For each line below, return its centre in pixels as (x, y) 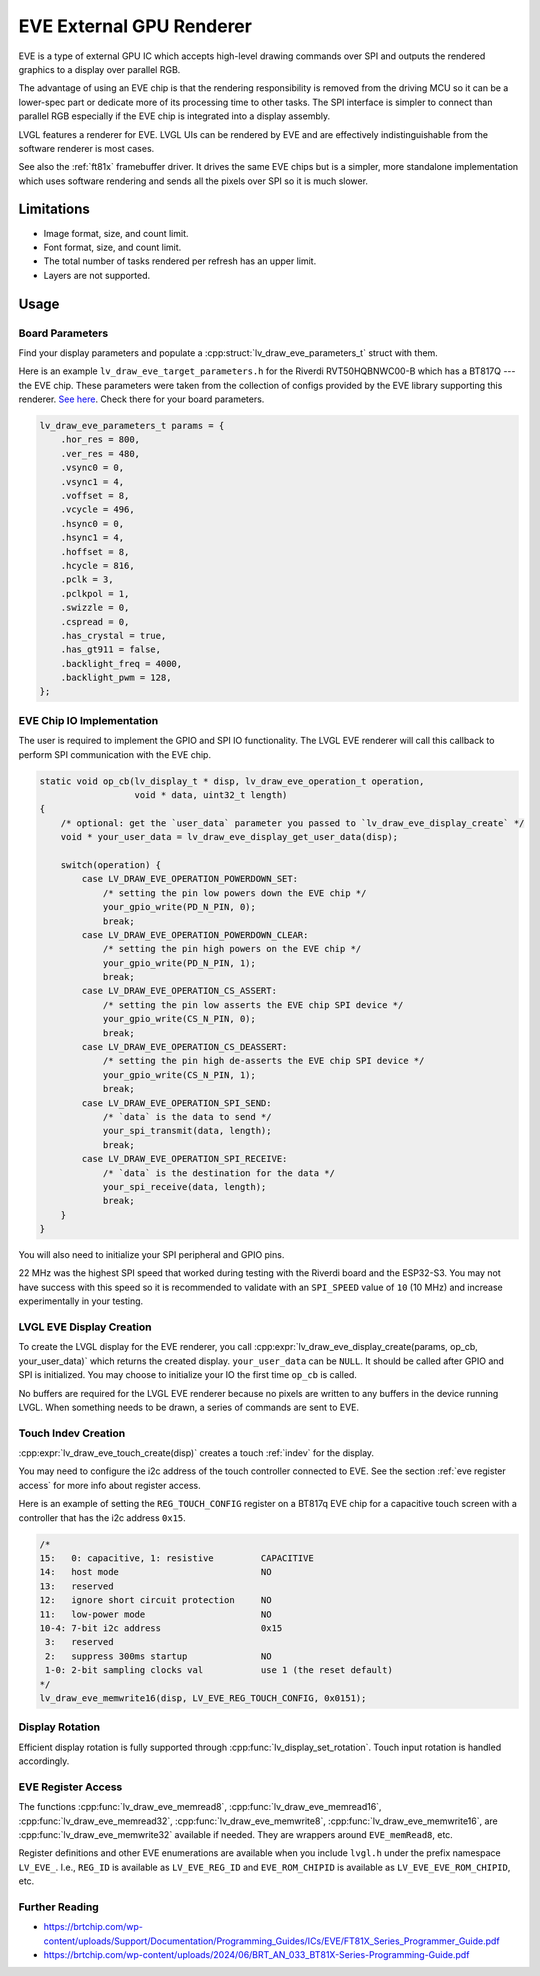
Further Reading (58, 1907)
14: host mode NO (155, 1572)
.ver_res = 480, (100, 453)
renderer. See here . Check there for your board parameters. (141, 399)
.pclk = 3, (87, 579)
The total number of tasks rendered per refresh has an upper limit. (180, 261)
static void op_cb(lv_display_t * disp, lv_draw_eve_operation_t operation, (232, 781)
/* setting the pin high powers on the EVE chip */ (232, 949)
